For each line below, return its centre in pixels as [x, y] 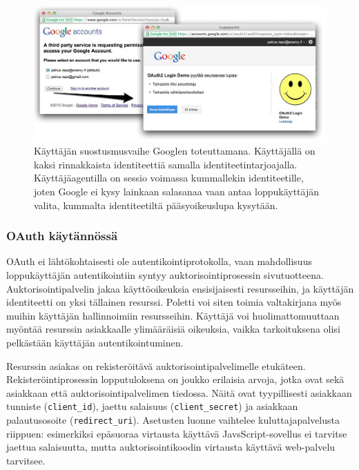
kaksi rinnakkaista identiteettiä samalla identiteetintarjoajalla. [166, 164]
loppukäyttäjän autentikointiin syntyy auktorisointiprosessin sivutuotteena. [165, 275]
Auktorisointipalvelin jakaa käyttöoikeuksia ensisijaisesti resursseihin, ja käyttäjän [180, 288]
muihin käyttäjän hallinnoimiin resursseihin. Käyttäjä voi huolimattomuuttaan [173, 315]
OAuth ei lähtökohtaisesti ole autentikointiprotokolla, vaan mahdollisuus [159, 261]
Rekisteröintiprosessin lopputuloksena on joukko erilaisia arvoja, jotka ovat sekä [175, 379]
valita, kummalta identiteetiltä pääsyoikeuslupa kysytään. [156, 205]
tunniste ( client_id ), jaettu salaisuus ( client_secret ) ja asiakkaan [152, 406]
